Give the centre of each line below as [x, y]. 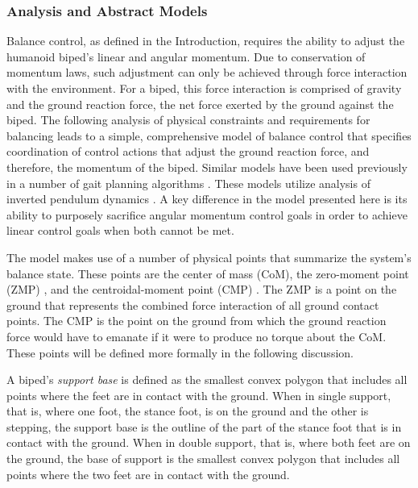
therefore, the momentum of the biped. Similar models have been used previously [207, 167]
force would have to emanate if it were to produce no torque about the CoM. [197, 336]
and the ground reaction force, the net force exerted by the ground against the [200, 104]
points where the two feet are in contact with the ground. [148, 474]
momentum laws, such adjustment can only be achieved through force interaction [207, 72]
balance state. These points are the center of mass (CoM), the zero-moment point [208, 273]
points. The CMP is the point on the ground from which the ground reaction [197, 321]
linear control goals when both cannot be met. [120, 230]
